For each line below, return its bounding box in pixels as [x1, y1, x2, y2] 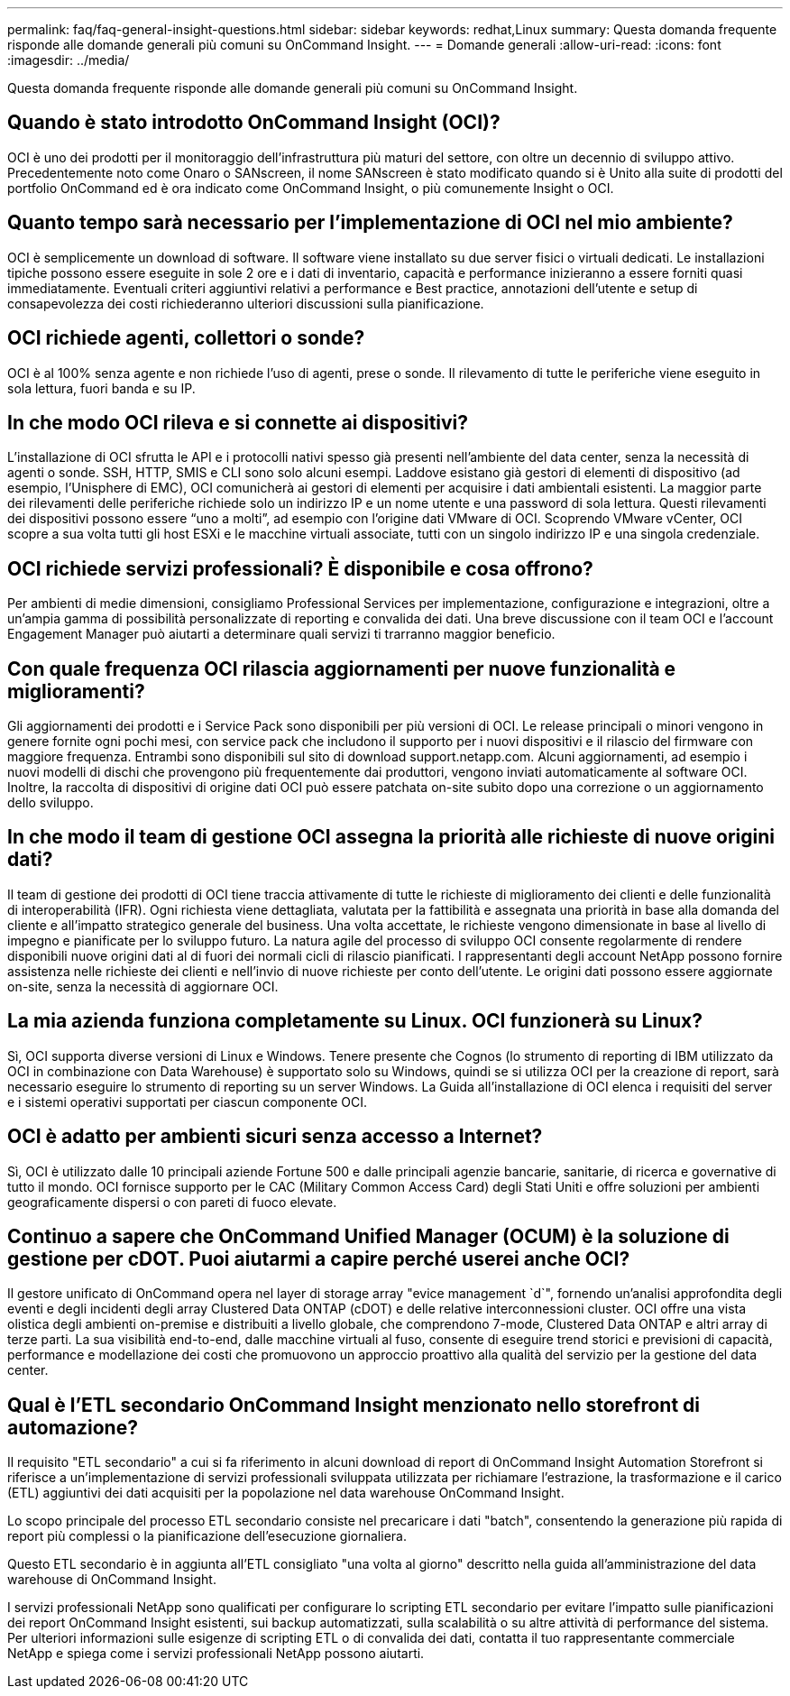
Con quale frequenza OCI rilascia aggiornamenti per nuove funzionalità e [7, 657, 676, 680]
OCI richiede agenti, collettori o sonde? [7, 327, 365, 350]
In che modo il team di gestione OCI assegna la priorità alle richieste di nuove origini [7, 825, 775, 849]
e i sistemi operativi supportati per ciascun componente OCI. [7, 1093, 367, 1110]
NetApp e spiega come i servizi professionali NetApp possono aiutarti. [7, 1645, 425, 1662]
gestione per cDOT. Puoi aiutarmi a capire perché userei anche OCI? [7, 1248, 630, 1271]
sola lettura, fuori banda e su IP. [7, 380, 196, 396]
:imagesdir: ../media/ [7, 52, 130, 68]
